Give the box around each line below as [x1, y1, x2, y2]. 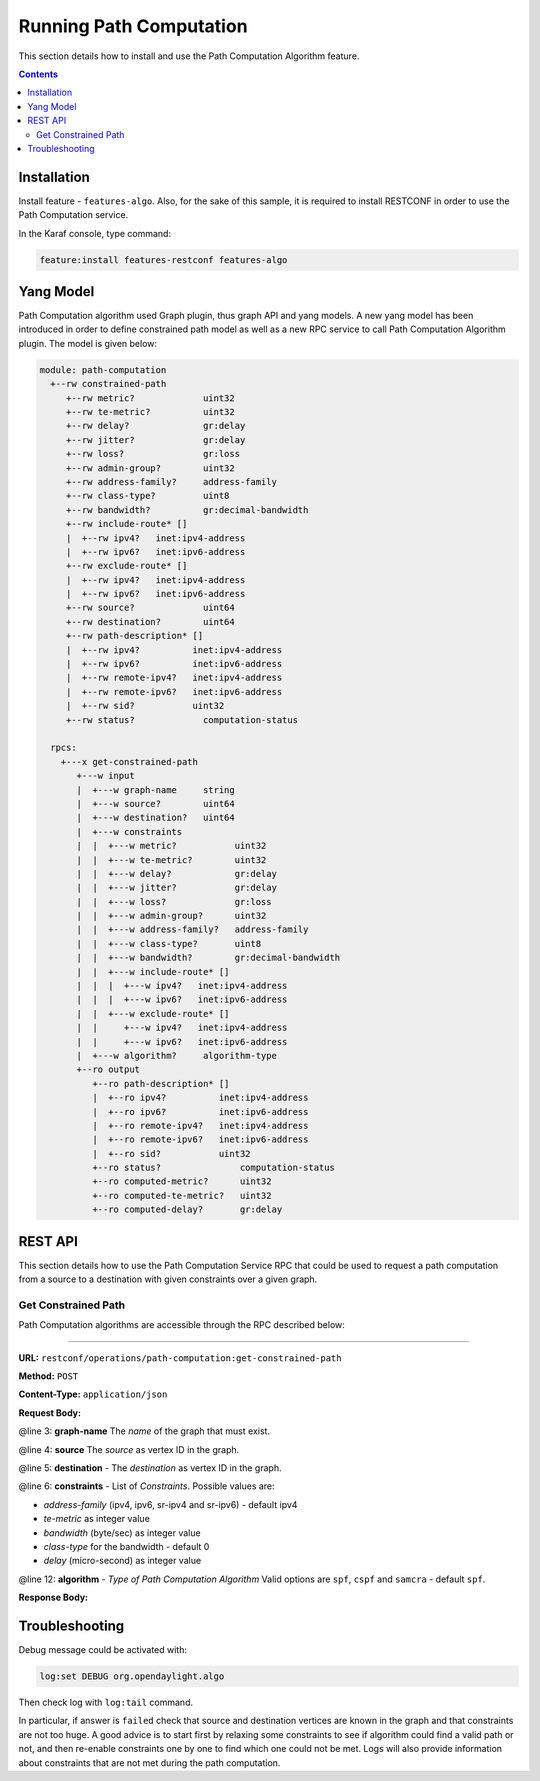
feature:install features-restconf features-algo [39, 254, 288, 265]
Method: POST [18, 1370, 79, 1382]
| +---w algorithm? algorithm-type [76, 1050, 277, 1061]
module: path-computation [39, 364, 167, 375]
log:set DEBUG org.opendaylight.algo [39, 1671, 225, 1682]
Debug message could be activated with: [18, 1644, 187, 1656]
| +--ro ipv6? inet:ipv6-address [91, 1106, 309, 1117]
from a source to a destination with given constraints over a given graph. [18, 1273, 318, 1285]
